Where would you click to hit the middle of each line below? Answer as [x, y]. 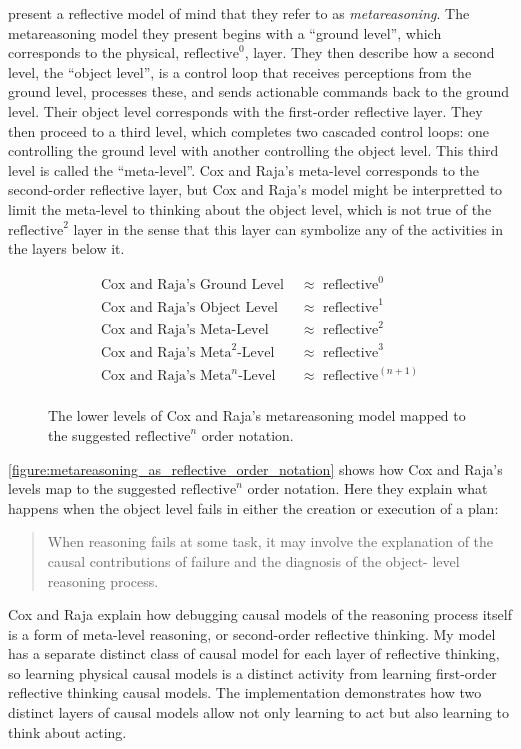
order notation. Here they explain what [367, 488]
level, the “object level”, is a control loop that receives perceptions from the [240, 71]
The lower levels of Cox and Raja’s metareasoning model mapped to [257, 415]
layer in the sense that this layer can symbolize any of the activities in [288, 228]
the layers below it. [66, 248]
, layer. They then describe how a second [369, 52]
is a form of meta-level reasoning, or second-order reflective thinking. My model [252, 633]
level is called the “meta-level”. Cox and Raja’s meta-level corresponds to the [244, 169]
